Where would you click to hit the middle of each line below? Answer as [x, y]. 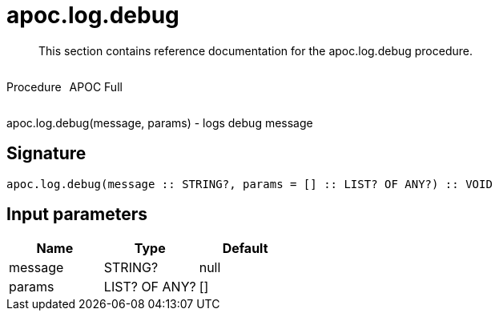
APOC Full [96, 86]
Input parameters [77, 215]
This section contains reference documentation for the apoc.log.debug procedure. [256, 50]
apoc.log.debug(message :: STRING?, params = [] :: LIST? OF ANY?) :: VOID [249, 184]
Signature [46, 154]
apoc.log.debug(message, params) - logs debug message [160, 122]
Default [245, 249]
